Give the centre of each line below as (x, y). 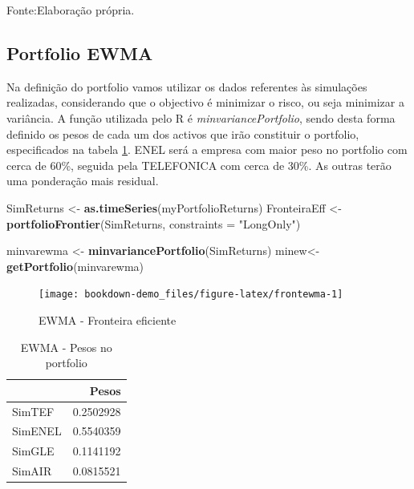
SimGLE (33, 451)
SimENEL (37, 431)
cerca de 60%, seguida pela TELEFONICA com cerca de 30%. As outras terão (199, 165)
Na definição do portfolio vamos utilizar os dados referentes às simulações (187, 86)
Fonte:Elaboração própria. (71, 10)
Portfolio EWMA (80, 53)
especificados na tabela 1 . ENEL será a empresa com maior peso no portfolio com (207, 150)
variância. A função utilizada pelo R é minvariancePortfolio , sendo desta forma (201, 117)
